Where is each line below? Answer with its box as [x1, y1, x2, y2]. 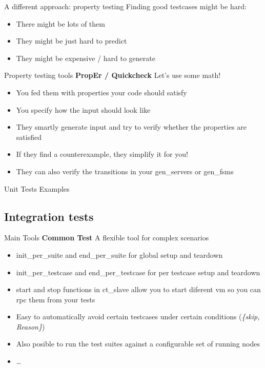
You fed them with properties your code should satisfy [16, 87, 187, 97]
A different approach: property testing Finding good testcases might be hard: [4, 1, 247, 11]
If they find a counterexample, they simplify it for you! [16, 149, 188, 159]
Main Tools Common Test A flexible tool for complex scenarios [4, 232, 209, 243]
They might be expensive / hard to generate [16, 52, 155, 63]
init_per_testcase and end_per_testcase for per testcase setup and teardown [16, 267, 260, 277]
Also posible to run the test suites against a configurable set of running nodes [16, 338, 260, 349]
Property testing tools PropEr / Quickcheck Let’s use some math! [4, 70, 221, 80]
